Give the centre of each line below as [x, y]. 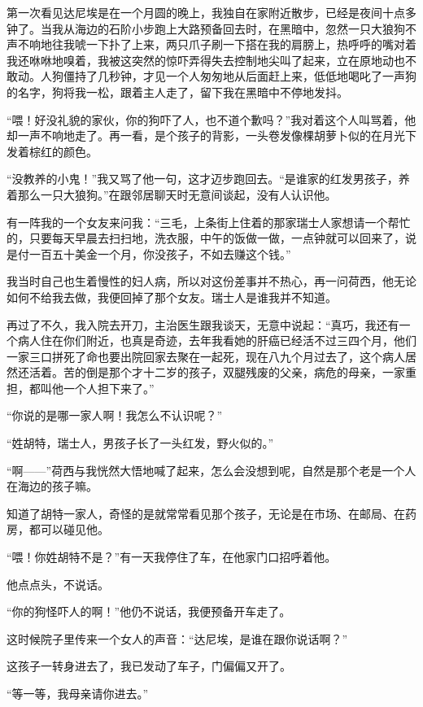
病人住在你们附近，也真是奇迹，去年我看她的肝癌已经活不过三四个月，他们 [217, 340]
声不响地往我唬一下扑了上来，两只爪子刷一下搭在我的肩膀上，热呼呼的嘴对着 [211, 44]
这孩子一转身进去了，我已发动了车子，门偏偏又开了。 [149, 666]
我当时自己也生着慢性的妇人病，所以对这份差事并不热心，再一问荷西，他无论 [211, 281]
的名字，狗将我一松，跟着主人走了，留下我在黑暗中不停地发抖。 [177, 92]
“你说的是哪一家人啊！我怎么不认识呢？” [115, 415]
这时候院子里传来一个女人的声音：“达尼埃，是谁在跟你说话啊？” [177, 638]
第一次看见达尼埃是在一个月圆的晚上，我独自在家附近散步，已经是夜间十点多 [211, 12]
